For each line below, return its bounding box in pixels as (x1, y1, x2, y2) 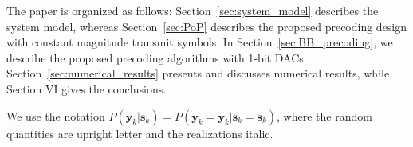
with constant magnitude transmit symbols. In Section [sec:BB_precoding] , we (6, 34, 393, 50)
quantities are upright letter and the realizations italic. (6, 125, 273, 141)
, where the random (277, 107, 372, 124)
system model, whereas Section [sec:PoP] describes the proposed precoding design (6, 18, 407, 34)
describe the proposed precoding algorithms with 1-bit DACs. (6, 49, 307, 66)
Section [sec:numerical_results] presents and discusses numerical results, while (6, 65, 390, 81)
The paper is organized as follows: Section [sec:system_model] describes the (6, 2, 379, 18)
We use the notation (6, 107, 105, 124)
